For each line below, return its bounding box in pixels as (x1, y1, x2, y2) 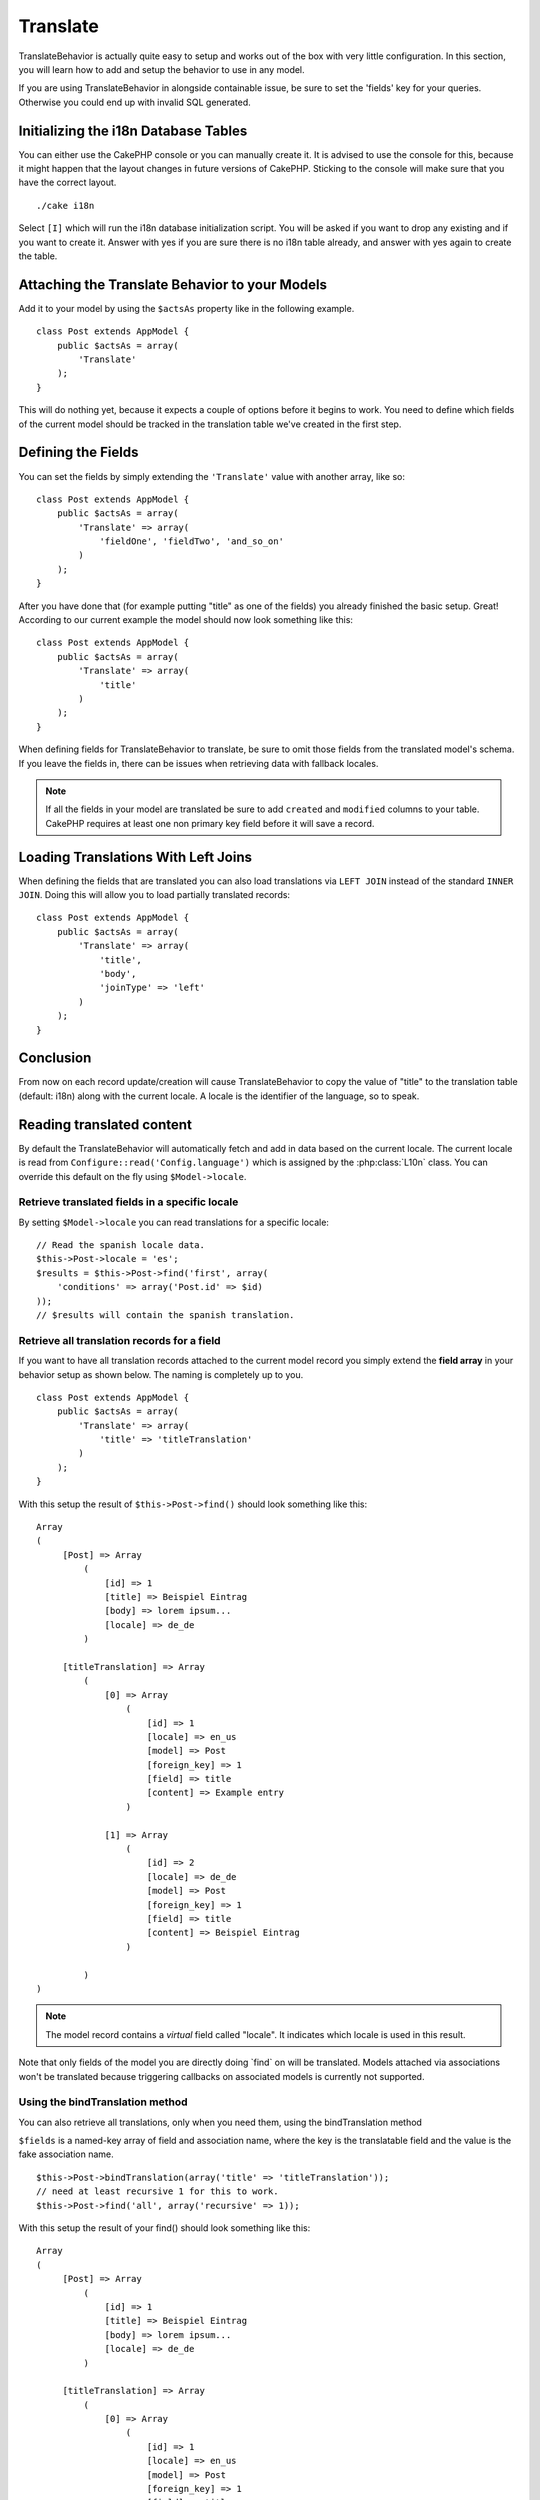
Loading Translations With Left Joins (18, 848, 252, 865)
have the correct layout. (18, 176, 117, 189)
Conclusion (18, 1050, 92, 1067)
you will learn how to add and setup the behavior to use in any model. (18, 63, 305, 75)
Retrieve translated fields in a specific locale (18, 1195, 239, 1209)
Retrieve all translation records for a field (18, 1333, 221, 1347)
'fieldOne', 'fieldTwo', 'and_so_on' (99, 536, 285, 547)
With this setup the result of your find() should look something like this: (18, 2221, 311, 2234)
